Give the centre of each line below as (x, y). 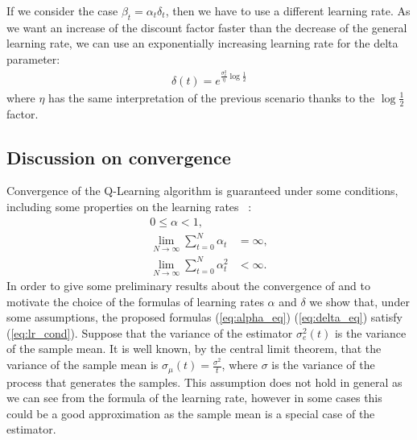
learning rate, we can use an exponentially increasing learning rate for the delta (202, 43)
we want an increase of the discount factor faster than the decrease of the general (207, 27)
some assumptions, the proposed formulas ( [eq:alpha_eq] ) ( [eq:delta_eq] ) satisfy (204, 317)
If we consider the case (62, 10)
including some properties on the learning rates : (129, 206)
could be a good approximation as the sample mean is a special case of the (191, 413)
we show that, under (359, 301)
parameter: (33, 58)
